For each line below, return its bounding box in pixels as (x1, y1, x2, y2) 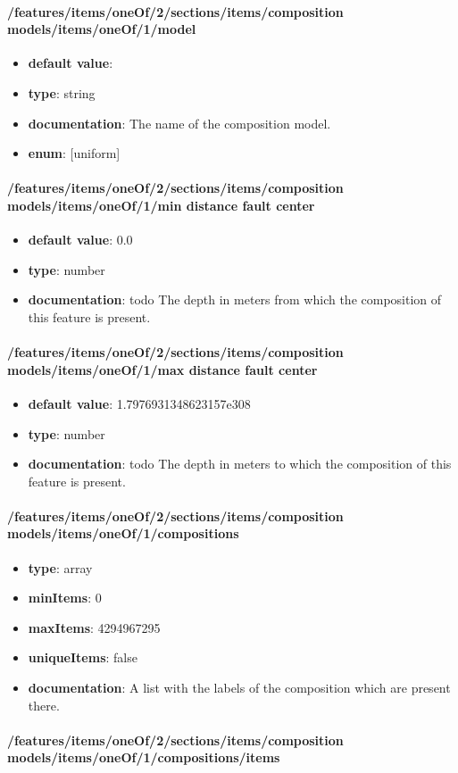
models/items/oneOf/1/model (7, 20, 196, 38)
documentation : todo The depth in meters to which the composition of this (28, 454, 452, 473)
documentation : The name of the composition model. (28, 113, 331, 132)
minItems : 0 (28, 588, 102, 607)
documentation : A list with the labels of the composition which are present (28, 678, 451, 697)
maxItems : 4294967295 (28, 618, 161, 636)
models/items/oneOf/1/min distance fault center (7, 195, 315, 214)
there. (28, 695, 60, 714)
